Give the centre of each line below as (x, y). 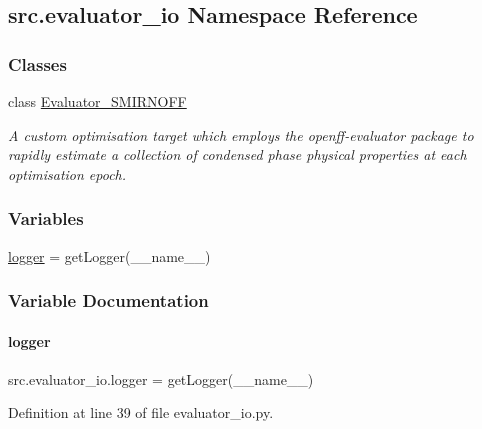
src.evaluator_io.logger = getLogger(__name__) (161, 378)
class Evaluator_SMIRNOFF (97, 101)
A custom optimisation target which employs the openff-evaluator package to (241, 134)
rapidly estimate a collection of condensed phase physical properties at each (237, 154)
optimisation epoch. (67, 173)
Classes (37, 63)
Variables (46, 218)
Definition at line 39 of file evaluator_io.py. (141, 412)
